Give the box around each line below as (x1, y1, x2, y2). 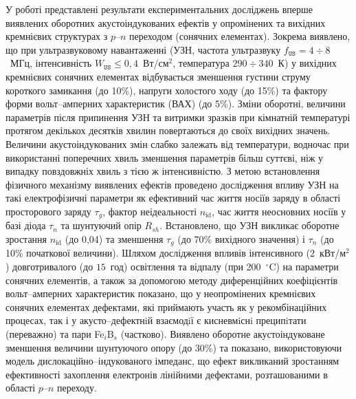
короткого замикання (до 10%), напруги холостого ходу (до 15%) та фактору (5, 83, 328, 97)
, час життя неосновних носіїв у (212, 204, 346, 218)
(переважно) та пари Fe (5, 326, 104, 341)
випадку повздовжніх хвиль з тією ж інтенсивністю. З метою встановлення (5, 164, 320, 178)
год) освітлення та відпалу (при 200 (110, 259, 261, 273)
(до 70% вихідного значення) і (177, 231, 305, 246)
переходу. (56, 380, 97, 395)
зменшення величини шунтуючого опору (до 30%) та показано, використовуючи (5, 340, 342, 354)
